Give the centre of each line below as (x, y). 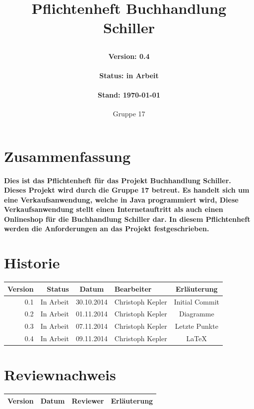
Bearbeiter (133, 288)
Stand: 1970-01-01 (129, 94)
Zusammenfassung (67, 156)
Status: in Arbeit (129, 75)
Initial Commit (197, 301)
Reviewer (88, 400)
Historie (32, 263)
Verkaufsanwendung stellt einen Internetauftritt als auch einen (114, 209)
